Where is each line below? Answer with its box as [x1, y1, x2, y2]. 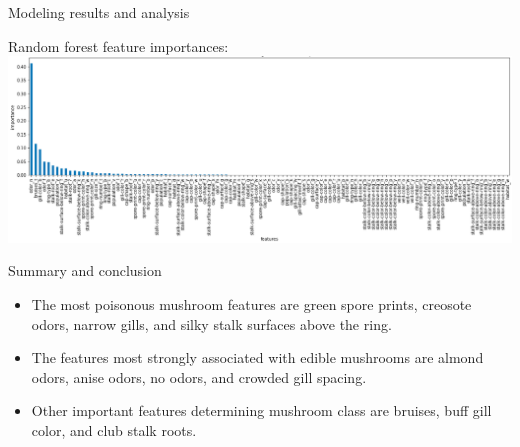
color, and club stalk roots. [31, 419, 197, 440]
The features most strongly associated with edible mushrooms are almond [31, 347, 484, 368]
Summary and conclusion [8, 260, 162, 281]
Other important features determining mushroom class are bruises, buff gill [31, 400, 492, 421]
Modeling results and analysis [8, 2, 190, 22]
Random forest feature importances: [8, 35, 229, 56]
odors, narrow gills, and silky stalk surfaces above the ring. [31, 313, 392, 334]
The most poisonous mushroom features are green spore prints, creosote [31, 293, 472, 314]
